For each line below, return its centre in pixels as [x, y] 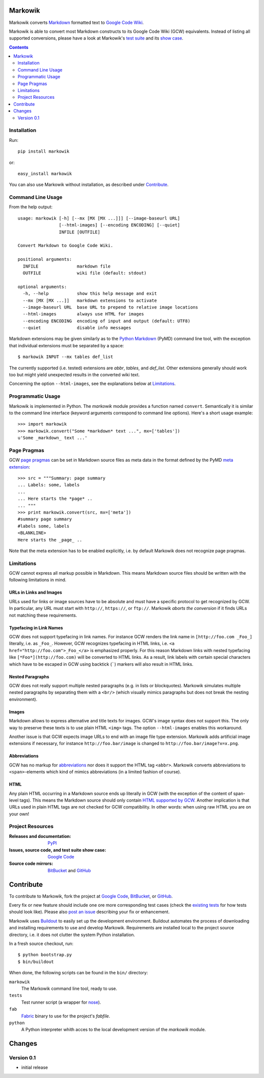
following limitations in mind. [38, 580]
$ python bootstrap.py [45, 955]
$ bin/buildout [36, 962]
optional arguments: [42, 287]
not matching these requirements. [43, 615]
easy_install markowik [45, 173]
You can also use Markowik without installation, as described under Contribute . [89, 185]
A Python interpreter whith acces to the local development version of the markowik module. [114, 1030]
